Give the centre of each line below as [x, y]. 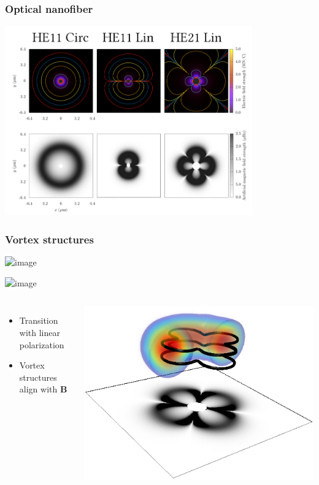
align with [38, 389]
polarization [42, 344]
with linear [40, 332]
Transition [39, 320]
